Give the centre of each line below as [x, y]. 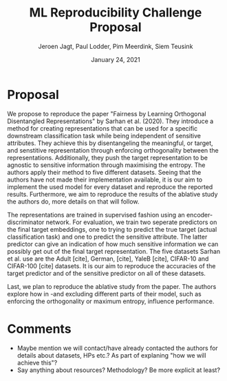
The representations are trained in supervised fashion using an [96, 215]
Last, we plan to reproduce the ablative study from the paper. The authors [112, 286]
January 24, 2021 [116, 59]
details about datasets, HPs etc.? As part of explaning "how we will [111, 355]
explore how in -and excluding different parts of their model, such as [104, 294]
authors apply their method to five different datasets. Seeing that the [104, 172]
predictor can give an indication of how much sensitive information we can [113, 244]
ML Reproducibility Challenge [116, 13]
